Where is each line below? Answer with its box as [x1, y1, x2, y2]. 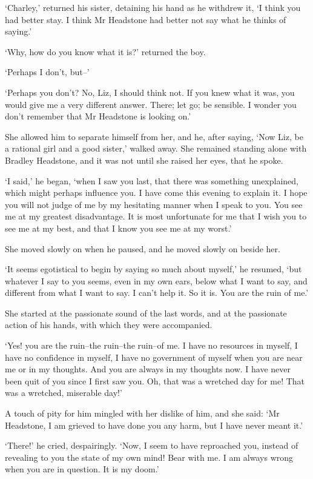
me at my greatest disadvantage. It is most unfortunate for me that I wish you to [5, 210, 307, 223]
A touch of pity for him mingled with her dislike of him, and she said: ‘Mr [5, 407, 280, 420]
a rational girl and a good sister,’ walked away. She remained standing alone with [5, 142, 307, 155]
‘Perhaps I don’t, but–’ [5, 65, 90, 78]
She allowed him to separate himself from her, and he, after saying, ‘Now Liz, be [5, 130, 303, 142]
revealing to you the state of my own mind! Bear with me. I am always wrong [5, 451, 294, 463]
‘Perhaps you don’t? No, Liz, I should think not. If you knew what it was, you [5, 85, 295, 98]
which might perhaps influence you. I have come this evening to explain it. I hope [5, 186, 308, 199]
